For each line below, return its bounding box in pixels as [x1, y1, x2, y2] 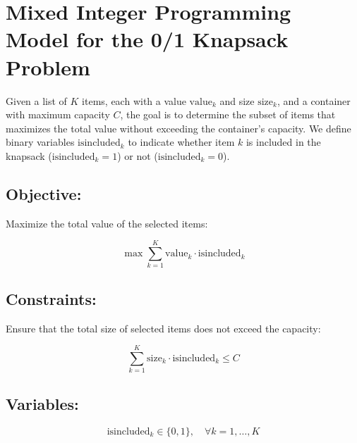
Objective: [6, 182, 82, 204]
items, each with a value [82, 93, 186, 108]
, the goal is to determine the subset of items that [120, 107, 336, 122]
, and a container [277, 93, 351, 108]
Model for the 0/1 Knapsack [6, 25, 289, 54]
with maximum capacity [6, 107, 110, 122]
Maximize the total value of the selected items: [6, 216, 208, 230]
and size [219, 93, 255, 108]
